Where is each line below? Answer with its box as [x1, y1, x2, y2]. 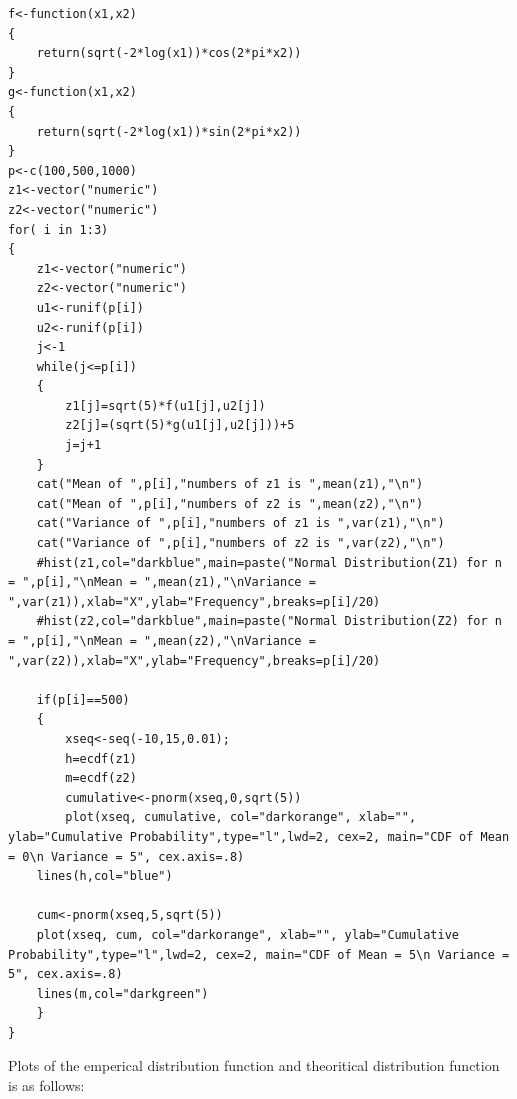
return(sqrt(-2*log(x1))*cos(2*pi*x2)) [36, 46, 302, 61]
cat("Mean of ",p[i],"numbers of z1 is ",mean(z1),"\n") [36, 477, 424, 492]
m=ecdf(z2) [65, 771, 137, 786]
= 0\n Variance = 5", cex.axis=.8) [8, 849, 245, 864]
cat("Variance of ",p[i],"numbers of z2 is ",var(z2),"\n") [36, 536, 445, 551]
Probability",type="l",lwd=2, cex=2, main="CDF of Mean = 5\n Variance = [8, 947, 510, 962]
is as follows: [8, 1075, 85, 1096]
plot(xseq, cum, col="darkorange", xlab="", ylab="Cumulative [36, 927, 460, 942]
